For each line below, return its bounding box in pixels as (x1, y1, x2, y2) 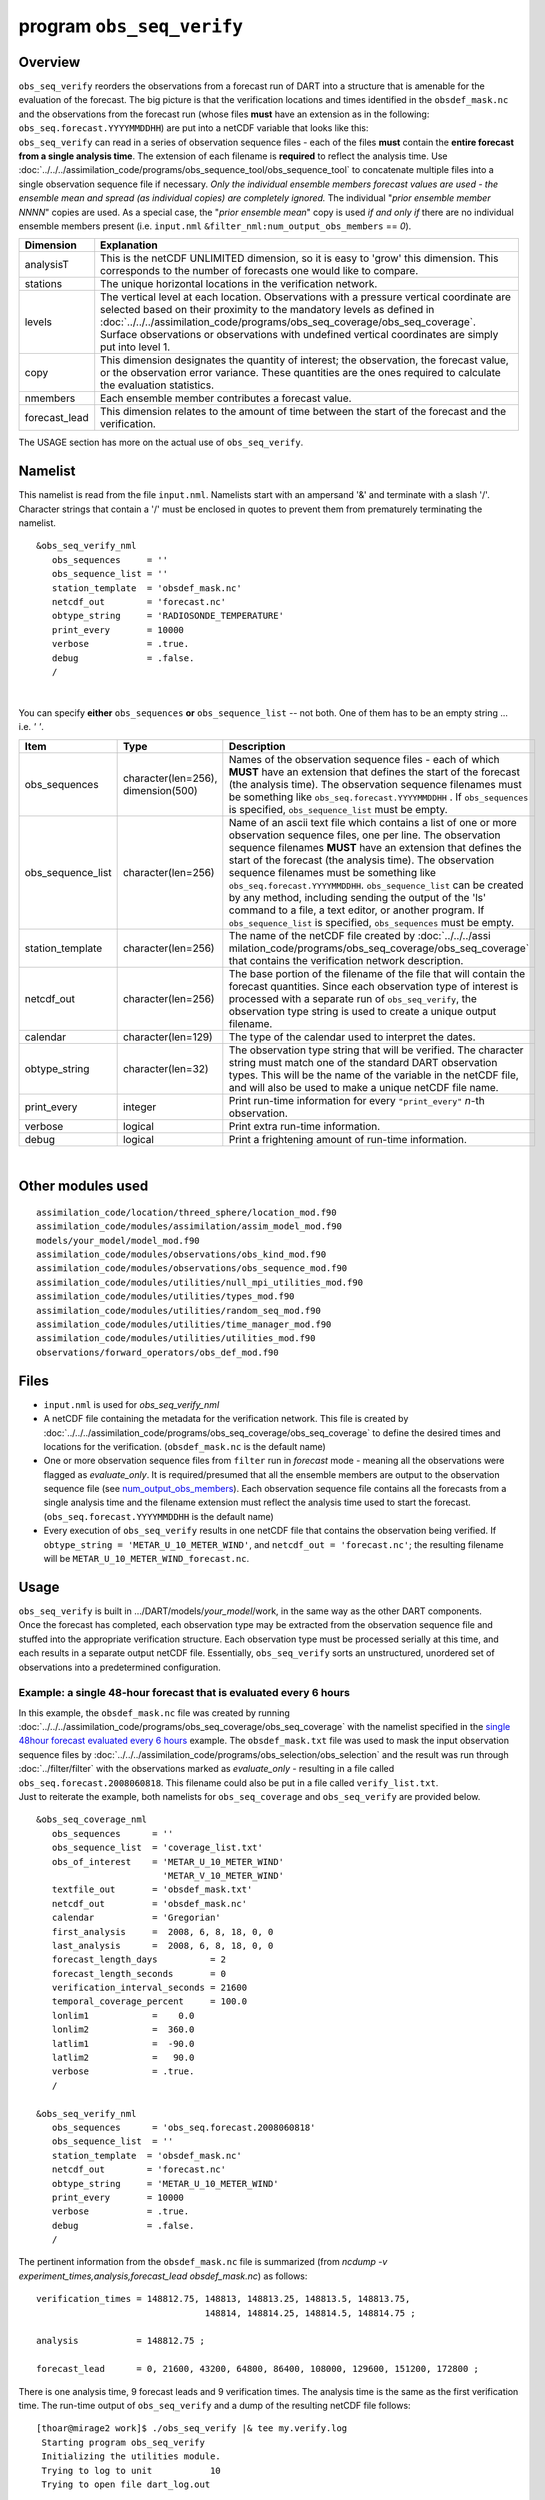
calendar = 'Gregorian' (51, 1912, 222, 1924)
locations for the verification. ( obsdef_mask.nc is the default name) (43, 1440, 327, 1452)
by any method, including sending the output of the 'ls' (228, 890, 487, 904)
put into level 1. (100, 340, 171, 354)
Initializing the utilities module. (41, 2451, 222, 2462)
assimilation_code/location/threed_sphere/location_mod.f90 (36, 1206, 337, 1218)
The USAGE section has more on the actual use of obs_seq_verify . (18, 436, 304, 449)
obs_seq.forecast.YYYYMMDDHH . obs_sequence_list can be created (228, 878, 524, 892)
